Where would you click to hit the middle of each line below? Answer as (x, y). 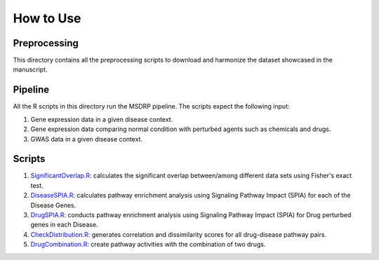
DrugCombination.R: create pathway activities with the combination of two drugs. (148, 245)
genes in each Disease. (64, 225)
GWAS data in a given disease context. (87, 139)
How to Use (47, 18)
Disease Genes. (53, 205)
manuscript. (31, 69)
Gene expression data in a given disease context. (102, 119)
